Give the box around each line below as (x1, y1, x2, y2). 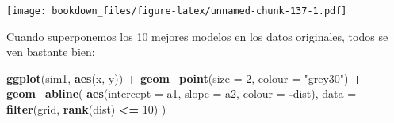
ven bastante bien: (6, 43, 95, 60)
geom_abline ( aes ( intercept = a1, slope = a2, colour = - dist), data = (6, 85, 357, 102)
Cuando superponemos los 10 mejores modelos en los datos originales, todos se (6, 28, 388, 44)
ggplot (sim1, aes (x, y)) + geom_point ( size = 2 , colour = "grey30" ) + (6, 69, 362, 86)
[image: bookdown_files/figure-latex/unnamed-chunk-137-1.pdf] (6, 6, 347, 17)
